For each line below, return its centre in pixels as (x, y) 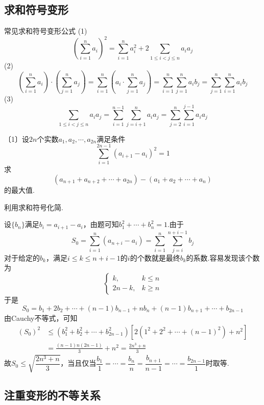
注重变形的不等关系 (52, 395)
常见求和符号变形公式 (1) (46, 31)
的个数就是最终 (155, 257)
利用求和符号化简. (34, 207)
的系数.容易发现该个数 (223, 257)
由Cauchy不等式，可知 (41, 318)
